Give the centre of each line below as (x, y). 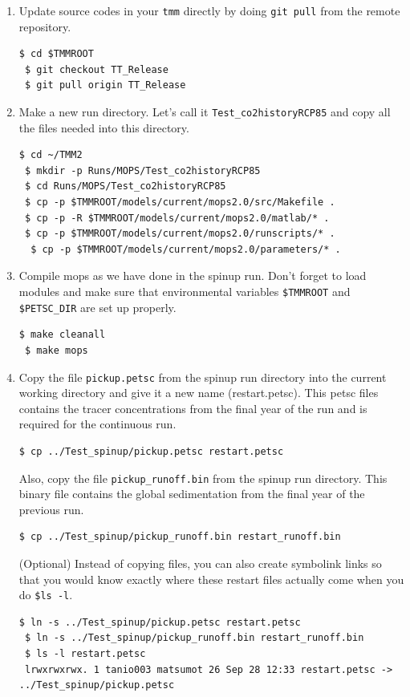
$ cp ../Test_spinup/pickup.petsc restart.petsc (151, 451)
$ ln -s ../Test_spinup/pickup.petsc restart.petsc (160, 622)
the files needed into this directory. (104, 127)
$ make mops (56, 350)
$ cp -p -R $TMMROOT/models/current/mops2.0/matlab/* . (177, 218)
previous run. (51, 509)
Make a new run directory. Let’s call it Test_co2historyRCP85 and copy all (205, 112)
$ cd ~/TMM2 (51, 155)
